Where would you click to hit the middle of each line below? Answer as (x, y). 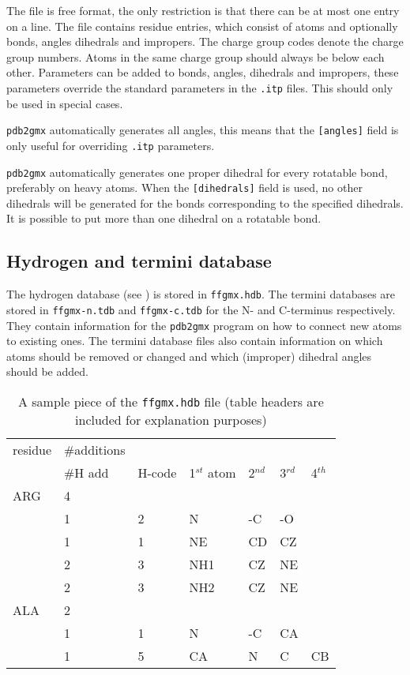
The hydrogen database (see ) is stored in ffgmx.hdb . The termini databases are (201, 294)
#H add (87, 472)
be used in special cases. (65, 103)
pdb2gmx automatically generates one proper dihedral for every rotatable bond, (197, 172)
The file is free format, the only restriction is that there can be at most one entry (203, 10)
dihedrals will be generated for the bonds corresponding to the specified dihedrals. (205, 202)
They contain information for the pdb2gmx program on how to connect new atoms (204, 325)
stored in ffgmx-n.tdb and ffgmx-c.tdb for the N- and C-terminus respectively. (201, 309)
